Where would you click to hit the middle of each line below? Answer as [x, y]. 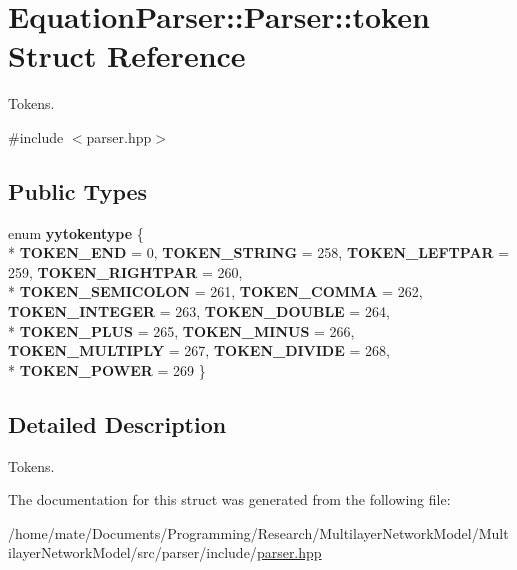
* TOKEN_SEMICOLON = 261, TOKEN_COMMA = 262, [215, 291]
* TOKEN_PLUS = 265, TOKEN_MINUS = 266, [181, 330]
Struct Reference [127, 55]
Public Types [78, 190]
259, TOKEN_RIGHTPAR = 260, [125, 271]
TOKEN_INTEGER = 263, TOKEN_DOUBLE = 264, [199, 311]
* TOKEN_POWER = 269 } [107, 369]
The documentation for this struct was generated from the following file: [229, 499]
